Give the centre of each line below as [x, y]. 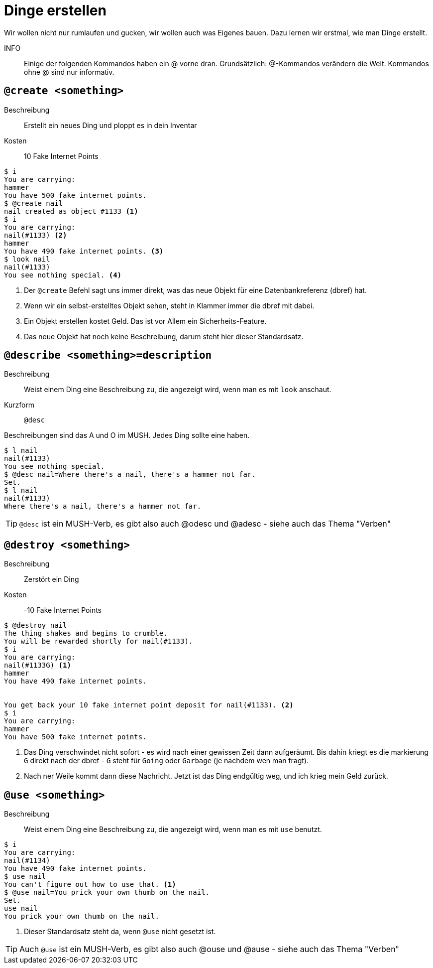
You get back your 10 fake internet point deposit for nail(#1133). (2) [149, 705]
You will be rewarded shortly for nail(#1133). [99, 641]
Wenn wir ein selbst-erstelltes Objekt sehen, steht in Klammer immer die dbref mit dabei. [169, 305]
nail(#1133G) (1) [38, 665]
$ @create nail [34, 203]
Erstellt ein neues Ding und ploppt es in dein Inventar [110, 125]
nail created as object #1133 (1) [71, 211]
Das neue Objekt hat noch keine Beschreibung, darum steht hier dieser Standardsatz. [164, 336]
